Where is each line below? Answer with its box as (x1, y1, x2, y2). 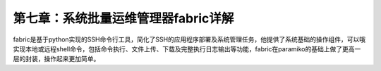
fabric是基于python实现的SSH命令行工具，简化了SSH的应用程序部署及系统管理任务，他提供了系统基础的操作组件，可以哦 (13, 35, 366, 44)
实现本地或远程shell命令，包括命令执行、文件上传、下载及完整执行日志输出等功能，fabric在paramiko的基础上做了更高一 (13, 44, 361, 53)
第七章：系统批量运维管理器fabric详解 (13, 11, 234, 26)
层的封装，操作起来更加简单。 (13, 55, 100, 63)
